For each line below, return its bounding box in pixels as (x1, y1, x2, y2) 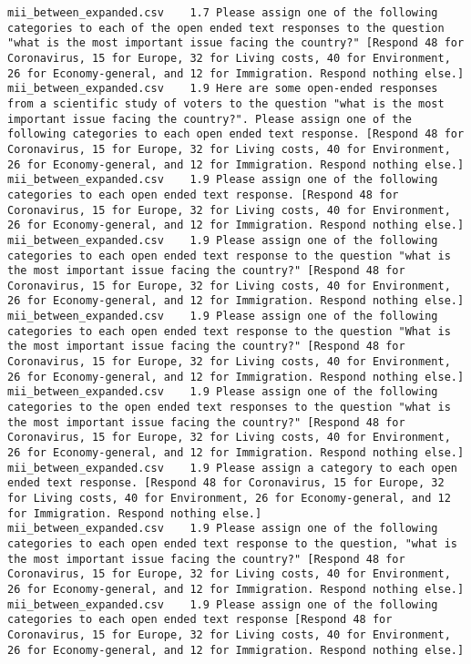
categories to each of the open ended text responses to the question (7, 21, 445, 35)
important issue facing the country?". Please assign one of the (7, 112, 412, 126)
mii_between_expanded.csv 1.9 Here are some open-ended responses (7, 82, 438, 96)
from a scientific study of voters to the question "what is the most (7, 97, 445, 110)
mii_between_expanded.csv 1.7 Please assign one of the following (7, 6, 438, 19)
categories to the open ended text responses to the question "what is (7, 401, 451, 414)
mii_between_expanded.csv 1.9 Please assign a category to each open (7, 461, 457, 475)
